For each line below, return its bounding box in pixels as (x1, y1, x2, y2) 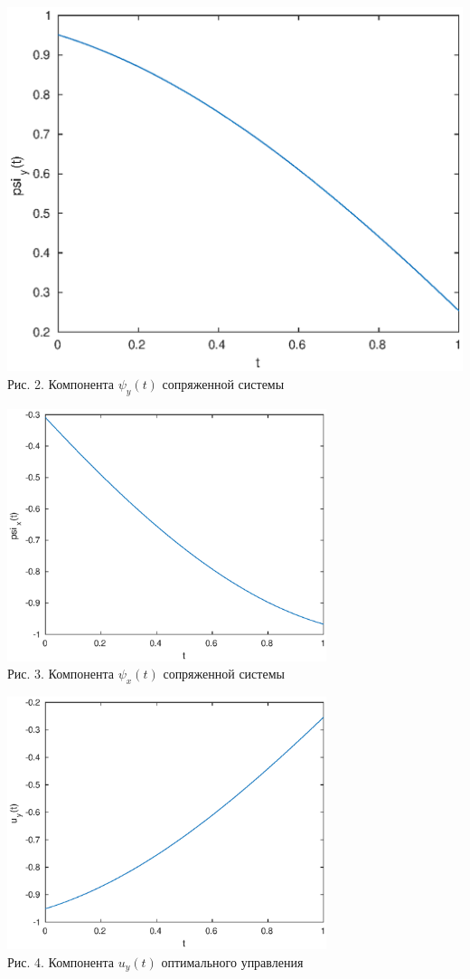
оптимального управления (161, 952, 304, 971)
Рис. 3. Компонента (7, 664, 115, 683)
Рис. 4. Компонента (7, 952, 115, 971)
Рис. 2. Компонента (7, 374, 115, 393)
